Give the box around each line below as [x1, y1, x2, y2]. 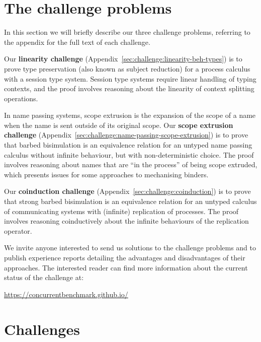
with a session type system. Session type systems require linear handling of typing [4, 73, 256, 84]
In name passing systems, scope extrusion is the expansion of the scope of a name [4, 110, 256, 120]
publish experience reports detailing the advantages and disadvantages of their [4, 252, 245, 262]
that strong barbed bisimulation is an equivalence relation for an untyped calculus [4, 196, 257, 207]
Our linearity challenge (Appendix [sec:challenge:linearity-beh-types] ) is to [4, 53, 242, 64]
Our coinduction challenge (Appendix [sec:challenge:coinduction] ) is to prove [4, 186, 251, 196]
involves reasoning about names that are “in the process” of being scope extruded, [4, 159, 257, 170]
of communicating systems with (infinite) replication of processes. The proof [4, 206, 239, 216]
